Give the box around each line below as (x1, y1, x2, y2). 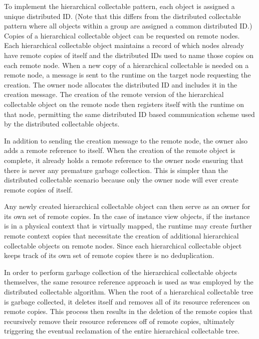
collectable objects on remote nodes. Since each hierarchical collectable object (4, 240, 242, 250)
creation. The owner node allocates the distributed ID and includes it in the (4, 79, 237, 89)
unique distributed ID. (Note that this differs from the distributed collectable (4, 10, 241, 21)
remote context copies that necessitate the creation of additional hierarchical (4, 230, 239, 241)
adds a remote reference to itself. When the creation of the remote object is (4, 145, 235, 155)
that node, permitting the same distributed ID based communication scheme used (4, 108, 255, 119)
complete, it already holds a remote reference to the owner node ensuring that (4, 154, 243, 165)
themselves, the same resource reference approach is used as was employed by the (4, 276, 253, 287)
